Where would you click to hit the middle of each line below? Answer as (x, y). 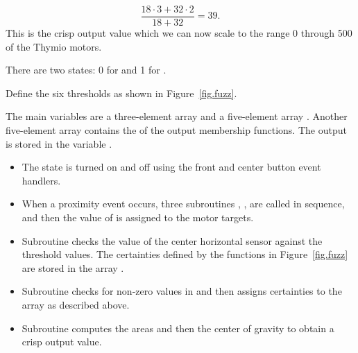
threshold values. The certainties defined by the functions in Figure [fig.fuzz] (185, 254)
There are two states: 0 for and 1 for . (86, 70)
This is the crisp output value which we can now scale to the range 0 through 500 (179, 33)
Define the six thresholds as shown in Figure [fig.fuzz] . (121, 93)
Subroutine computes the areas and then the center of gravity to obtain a (178, 328)
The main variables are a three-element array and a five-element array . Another (177, 116)
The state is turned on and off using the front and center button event (171, 167)
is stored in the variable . (59, 143)
